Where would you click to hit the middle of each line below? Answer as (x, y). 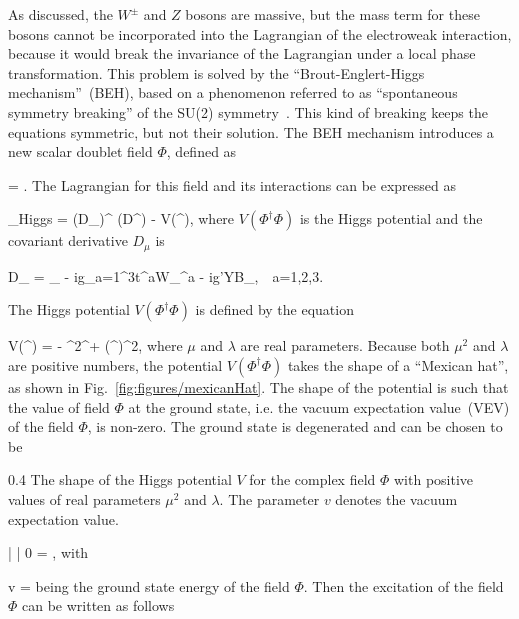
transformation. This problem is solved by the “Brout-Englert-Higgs (216, 72)
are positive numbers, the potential (115, 364)
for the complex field (312, 479)
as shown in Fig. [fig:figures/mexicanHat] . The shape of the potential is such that (258, 386)
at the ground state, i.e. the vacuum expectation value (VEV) (319, 406)
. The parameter (269, 498)
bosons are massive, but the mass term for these (332, 14)
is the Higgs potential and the (391, 218)
